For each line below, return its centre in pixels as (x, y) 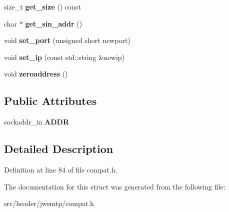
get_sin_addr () (54, 23)
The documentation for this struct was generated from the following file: (115, 186)
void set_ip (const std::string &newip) (64, 57)
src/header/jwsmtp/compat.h (49, 203)
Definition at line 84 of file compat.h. (61, 169)
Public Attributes (50, 101)
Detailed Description (59, 149)
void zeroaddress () (36, 74)
